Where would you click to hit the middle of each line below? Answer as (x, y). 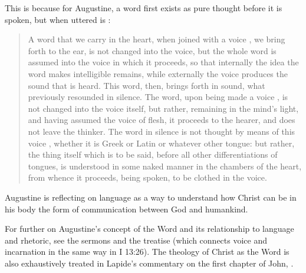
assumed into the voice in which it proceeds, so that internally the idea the (163, 62)
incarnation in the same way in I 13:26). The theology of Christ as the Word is (147, 252)
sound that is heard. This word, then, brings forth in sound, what (147, 85)
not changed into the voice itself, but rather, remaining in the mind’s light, (163, 108)
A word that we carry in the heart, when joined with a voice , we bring (157, 39)
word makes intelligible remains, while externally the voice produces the (158, 73)
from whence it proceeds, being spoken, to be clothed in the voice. (147, 177)
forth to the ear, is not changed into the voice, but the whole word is (152, 50)
